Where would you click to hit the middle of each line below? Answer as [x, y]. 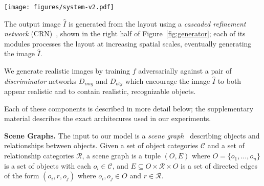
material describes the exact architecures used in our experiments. [108, 118]
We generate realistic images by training [67, 71]
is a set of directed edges [219, 165]
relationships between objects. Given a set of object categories [101, 145]
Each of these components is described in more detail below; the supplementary [129, 108]
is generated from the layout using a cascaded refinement [157, 23]
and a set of [226, 145]
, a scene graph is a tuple [121, 156]
